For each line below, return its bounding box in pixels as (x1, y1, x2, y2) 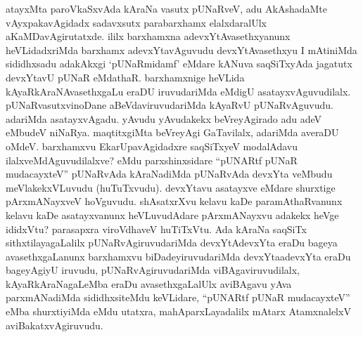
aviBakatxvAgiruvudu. (6, 317, 103, 332)
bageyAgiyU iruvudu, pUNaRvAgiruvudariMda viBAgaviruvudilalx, (6, 263, 300, 277)
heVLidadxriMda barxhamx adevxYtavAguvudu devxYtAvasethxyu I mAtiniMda (6, 42, 357, 57)
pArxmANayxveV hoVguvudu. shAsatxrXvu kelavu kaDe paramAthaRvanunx (6, 194, 343, 209)
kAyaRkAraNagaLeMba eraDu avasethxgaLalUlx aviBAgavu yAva (6, 276, 292, 291)
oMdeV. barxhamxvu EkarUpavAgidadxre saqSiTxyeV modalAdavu (6, 138, 298, 153)
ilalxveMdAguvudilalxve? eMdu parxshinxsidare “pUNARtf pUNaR (6, 152, 298, 167)
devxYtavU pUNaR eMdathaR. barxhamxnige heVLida (6, 70, 245, 84)
